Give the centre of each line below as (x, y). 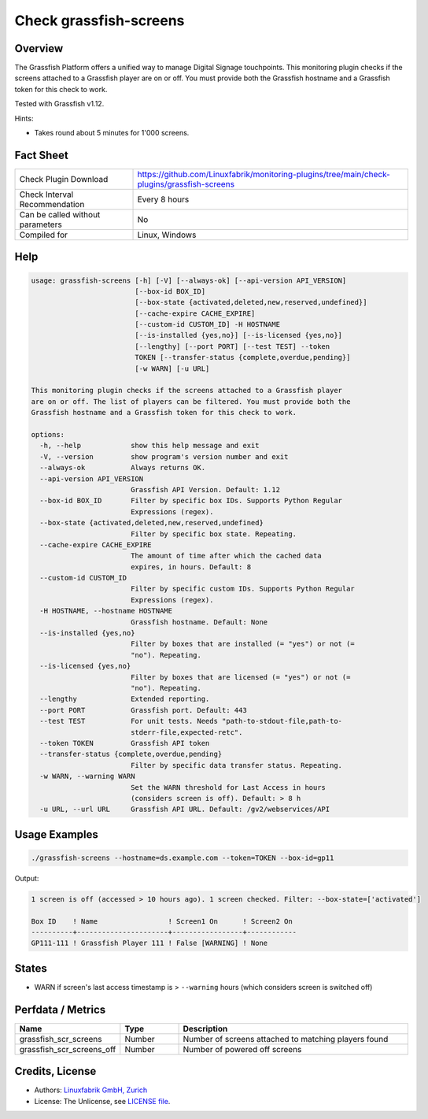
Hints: (24, 118)
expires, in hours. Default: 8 (191, 567)
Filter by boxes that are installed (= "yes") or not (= (243, 644)
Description (205, 1028)
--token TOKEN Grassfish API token (125, 743)
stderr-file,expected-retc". (186, 732)
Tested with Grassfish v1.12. (59, 104)
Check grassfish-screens (100, 20)
